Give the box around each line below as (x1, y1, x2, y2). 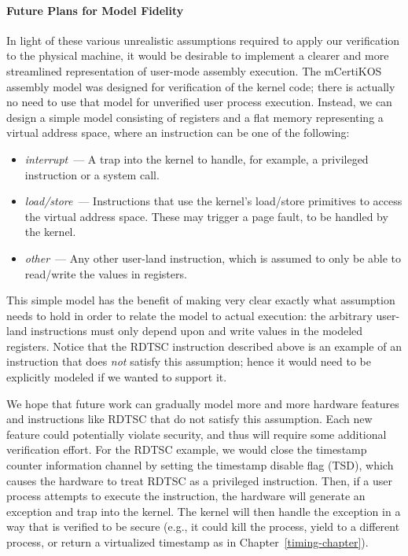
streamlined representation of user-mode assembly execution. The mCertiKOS (6, 62, 382, 79)
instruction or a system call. (24, 166, 160, 182)
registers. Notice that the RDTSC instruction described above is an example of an (6, 337, 402, 354)
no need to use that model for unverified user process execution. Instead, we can (6, 94, 392, 110)
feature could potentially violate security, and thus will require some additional (6, 425, 387, 442)
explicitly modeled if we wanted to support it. (6, 369, 227, 385)
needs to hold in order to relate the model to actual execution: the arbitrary (6, 307, 373, 323)
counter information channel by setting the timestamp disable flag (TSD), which (6, 457, 394, 473)
